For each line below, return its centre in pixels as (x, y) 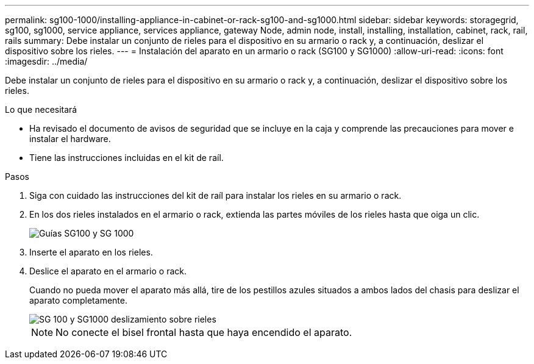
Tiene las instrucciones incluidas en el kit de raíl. (126, 158)
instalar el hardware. (70, 139)
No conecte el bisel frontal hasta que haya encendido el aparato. (204, 332)
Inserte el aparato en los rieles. (91, 252)
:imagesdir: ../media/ (46, 61)
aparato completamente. (78, 300)
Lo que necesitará (41, 109)
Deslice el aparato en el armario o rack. (108, 271)
